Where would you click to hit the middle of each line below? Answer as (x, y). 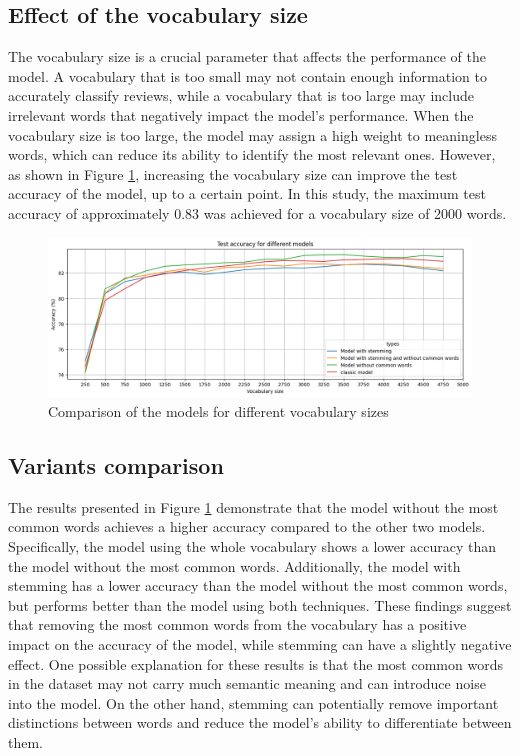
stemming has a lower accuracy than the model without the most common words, (258, 585)
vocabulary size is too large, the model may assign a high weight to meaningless (252, 134)
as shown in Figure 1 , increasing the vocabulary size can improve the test (233, 173)
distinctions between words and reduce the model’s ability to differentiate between (260, 722)
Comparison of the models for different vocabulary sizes (218, 410)
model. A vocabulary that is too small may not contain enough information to (247, 75)
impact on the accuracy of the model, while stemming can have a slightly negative (260, 643)
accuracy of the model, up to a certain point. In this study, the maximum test (247, 193)
